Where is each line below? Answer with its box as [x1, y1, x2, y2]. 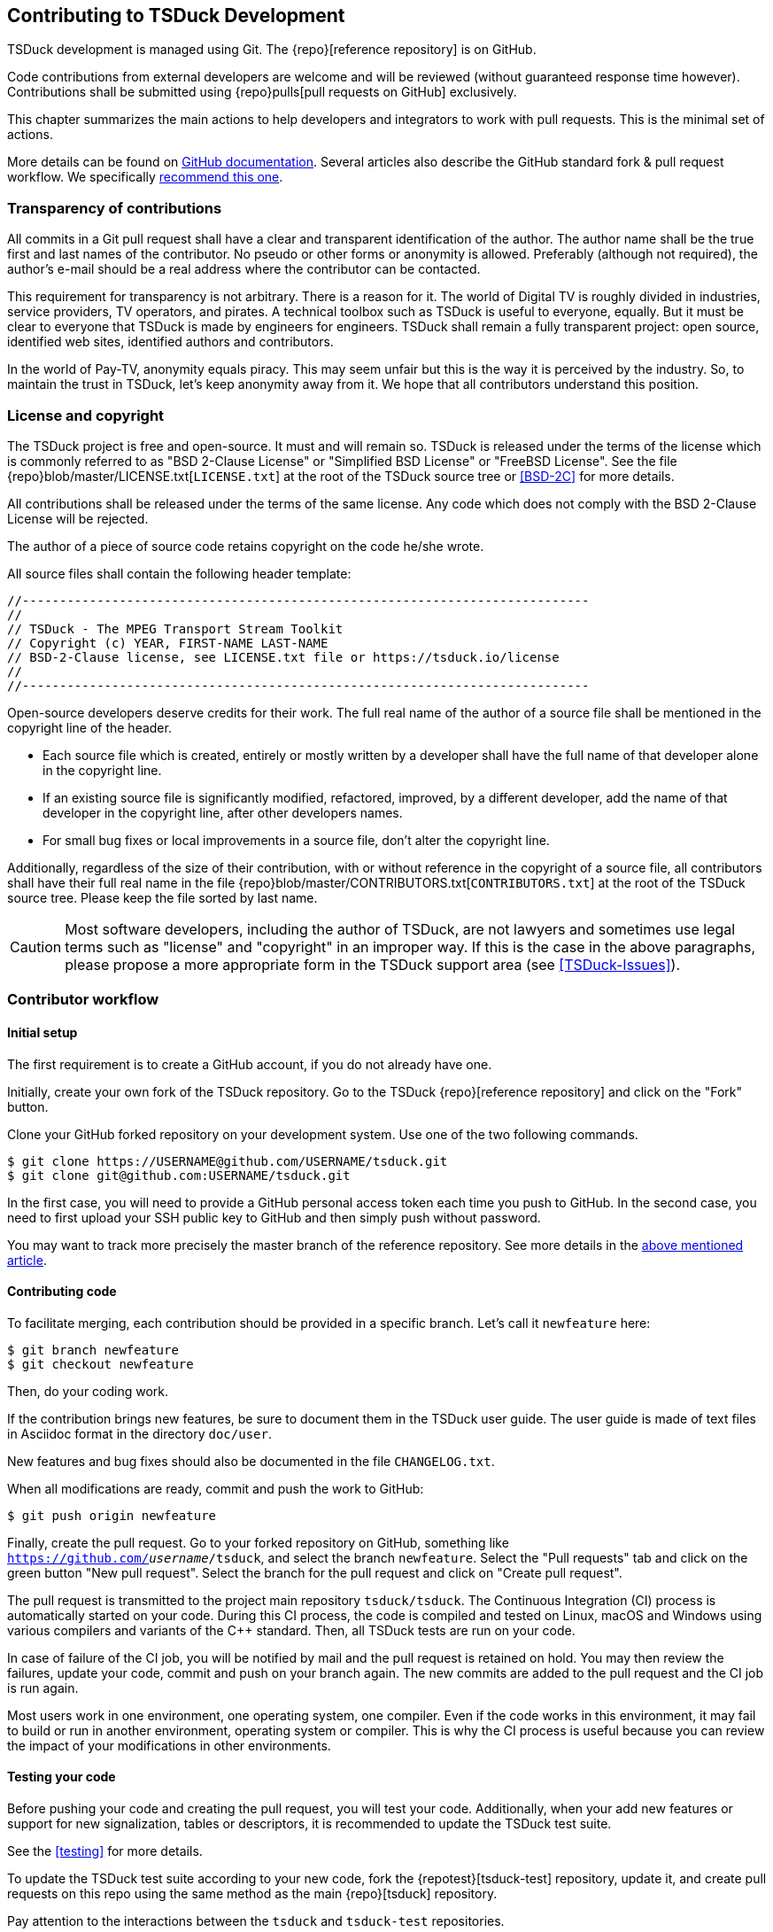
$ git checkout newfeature [7, 1356, 194, 1371]
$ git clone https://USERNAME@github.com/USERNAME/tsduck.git [7, 1153, 448, 1168]
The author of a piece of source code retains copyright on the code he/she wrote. [7, 538, 484, 554]
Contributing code [7, 1284, 117, 1300]
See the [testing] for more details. [7, 1843, 203, 1858]
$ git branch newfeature [7, 1342, 179, 1357]
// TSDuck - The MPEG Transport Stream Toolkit [7, 621, 344, 636]
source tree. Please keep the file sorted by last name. [7, 889, 318, 905]
